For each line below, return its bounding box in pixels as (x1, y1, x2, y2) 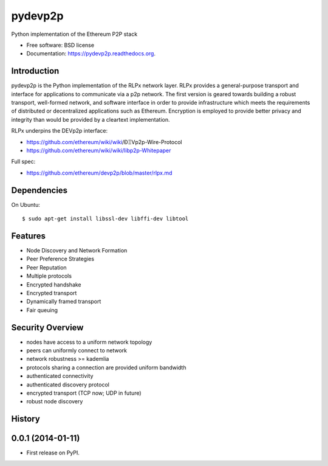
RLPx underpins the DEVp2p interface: (11, 127, 108, 134)
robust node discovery (26, 398, 83, 405)
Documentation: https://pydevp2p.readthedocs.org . (26, 50, 156, 57)
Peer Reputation (26, 263, 67, 271)
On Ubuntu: (11, 201, 41, 208)
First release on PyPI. (26, 449, 80, 456)
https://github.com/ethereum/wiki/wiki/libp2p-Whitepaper (26, 147, 171, 154)
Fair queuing (26, 306, 58, 313)
